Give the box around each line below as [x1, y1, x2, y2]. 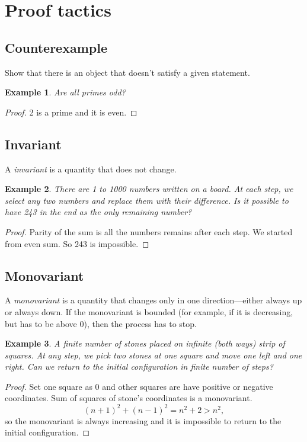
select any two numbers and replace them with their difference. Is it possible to [5, 194, 289, 206]
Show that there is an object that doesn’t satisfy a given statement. [5, 66, 250, 78]
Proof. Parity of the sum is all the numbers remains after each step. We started [5, 225, 293, 238]
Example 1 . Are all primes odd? [5, 86, 126, 98]
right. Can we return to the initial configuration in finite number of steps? [5, 360, 273, 373]
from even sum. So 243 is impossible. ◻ [5, 237, 149, 249]
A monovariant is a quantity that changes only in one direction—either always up [5, 294, 302, 306]
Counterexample [5, 38, 107, 56]
